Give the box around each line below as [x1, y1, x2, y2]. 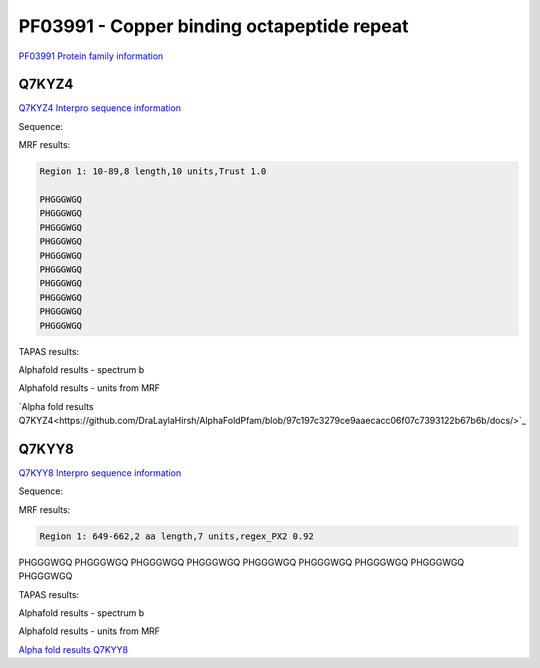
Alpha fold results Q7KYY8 [18, 643, 129, 655]
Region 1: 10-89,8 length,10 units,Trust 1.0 [39, 166, 267, 177]
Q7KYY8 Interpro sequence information [18, 466, 182, 479]
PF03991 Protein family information [18, 50, 164, 62]
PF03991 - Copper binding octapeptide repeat [18, 15, 409, 37]
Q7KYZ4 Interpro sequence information [18, 102, 182, 114]
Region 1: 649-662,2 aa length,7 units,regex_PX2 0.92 [39, 530, 314, 542]
